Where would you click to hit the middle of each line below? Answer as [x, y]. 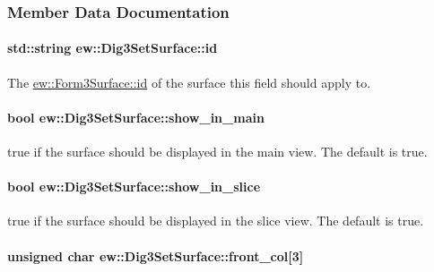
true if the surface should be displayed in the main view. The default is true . [217, 152]
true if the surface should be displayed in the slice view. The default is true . [216, 221]
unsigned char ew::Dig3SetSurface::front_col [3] [156, 255]
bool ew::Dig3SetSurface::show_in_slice [134, 187]
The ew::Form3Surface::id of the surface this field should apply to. [189, 82]
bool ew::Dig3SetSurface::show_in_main [136, 117]
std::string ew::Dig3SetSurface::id [113, 48]
